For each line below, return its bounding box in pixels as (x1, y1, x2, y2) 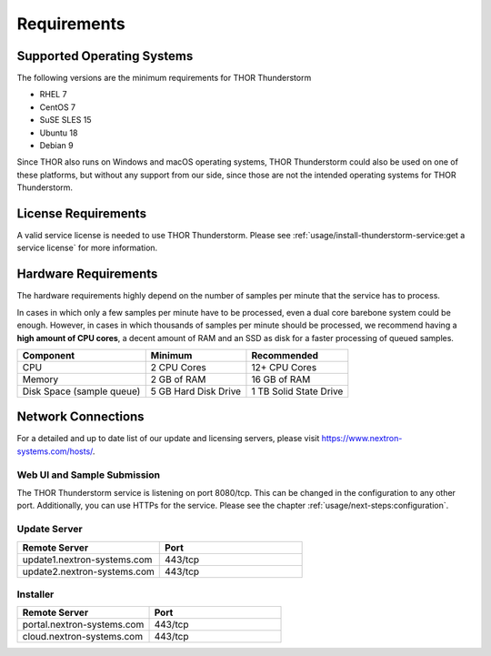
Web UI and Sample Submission (16, 469, 161, 481)
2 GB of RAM (150, 373, 206, 386)
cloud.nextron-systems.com (22, 631, 144, 643)
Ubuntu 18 (39, 127, 78, 138)
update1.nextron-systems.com (22, 553, 153, 566)
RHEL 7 (39, 89, 67, 100)
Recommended (251, 348, 318, 361)
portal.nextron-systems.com (22, 619, 145, 631)
